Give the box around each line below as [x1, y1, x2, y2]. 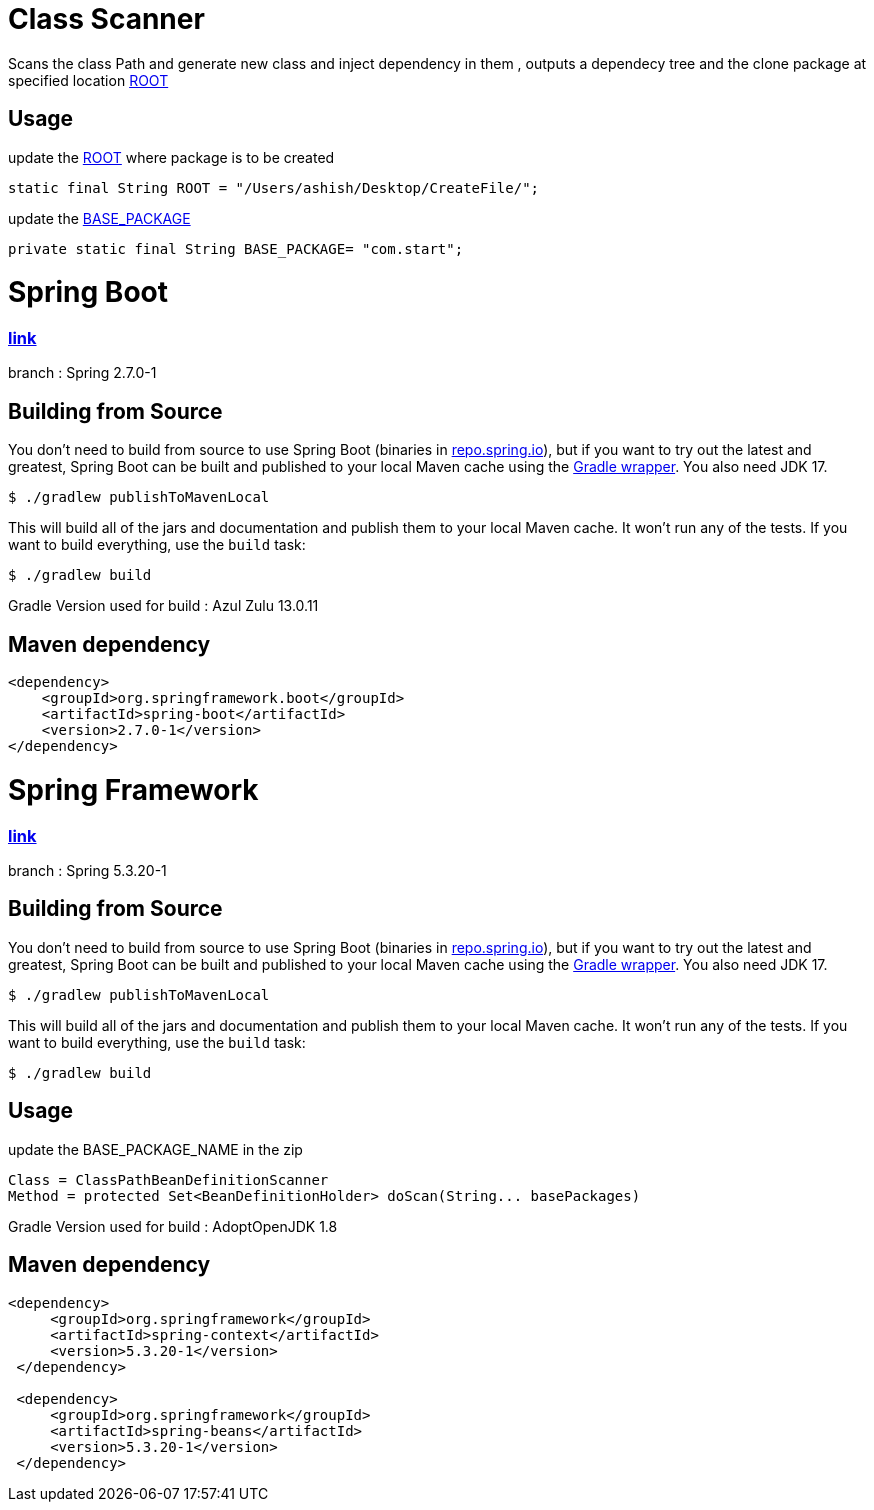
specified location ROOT [8, 71, 169, 89]
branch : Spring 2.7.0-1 [8, 364, 157, 382]
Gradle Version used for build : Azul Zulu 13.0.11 [8, 597, 319, 615]
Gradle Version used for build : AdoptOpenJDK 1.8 [8, 1217, 338, 1235]
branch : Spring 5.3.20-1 [8, 862, 167, 880]
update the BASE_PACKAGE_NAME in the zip [8, 1140, 303, 1158]
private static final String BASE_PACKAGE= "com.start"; [8, 240, 464, 257]
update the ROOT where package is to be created [8, 148, 335, 166]
